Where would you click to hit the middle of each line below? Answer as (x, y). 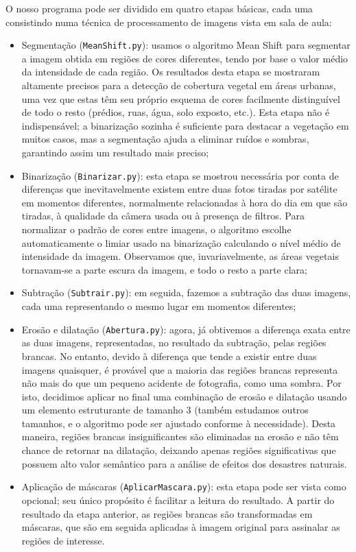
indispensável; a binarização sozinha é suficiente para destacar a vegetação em (185, 125)
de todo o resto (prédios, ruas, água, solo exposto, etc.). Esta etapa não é (176, 112)
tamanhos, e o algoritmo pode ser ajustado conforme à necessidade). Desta (179, 423)
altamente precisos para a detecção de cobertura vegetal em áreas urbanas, (179, 85)
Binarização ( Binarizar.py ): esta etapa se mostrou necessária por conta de (180, 175)
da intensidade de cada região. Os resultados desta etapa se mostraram (171, 72)
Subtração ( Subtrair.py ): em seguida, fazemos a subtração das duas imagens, (186, 292)
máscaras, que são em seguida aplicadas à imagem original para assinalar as (181, 527)
